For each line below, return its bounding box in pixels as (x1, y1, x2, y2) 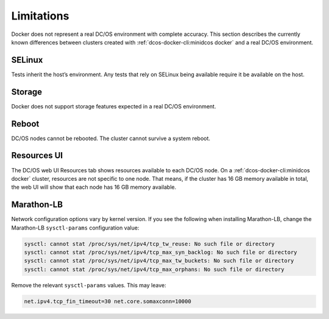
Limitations (11, 9, 69, 23)
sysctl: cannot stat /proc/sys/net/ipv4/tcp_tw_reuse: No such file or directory (24, 240, 275, 247)
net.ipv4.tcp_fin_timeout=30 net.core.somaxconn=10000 (24, 298, 191, 304)
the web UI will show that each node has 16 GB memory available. (11, 183, 177, 191)
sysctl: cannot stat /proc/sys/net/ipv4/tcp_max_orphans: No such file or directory (24, 265, 285, 273)
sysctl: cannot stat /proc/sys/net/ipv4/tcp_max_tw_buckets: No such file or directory (24, 258, 294, 264)
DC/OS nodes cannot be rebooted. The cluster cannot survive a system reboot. (11, 135, 210, 142)
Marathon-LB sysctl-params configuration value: (11, 224, 140, 231)
